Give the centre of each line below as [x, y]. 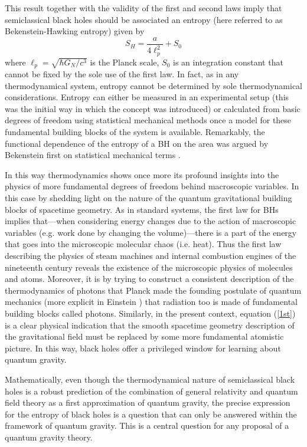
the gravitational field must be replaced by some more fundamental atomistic [144, 336]
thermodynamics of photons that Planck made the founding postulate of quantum [153, 290]
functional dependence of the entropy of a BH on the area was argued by [137, 143]
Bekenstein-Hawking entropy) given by [75, 31]
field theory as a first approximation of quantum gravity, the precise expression [148, 402]
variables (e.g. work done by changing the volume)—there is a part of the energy [151, 232]
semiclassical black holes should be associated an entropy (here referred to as [144, 19]
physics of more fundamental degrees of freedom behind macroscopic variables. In [152, 186]
